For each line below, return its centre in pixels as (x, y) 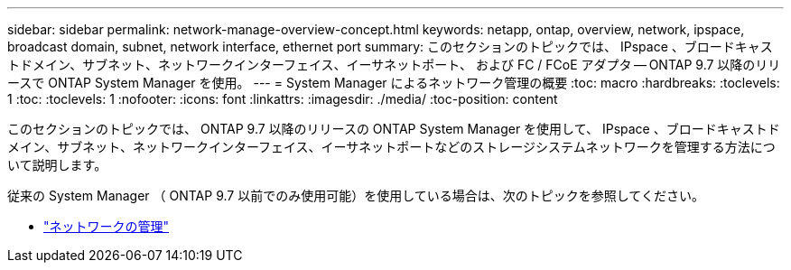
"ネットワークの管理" (107, 226)
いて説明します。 (57, 165)
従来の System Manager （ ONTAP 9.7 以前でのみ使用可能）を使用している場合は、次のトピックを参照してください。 (356, 196)
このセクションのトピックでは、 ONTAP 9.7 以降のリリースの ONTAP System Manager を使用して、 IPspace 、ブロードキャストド (394, 129)
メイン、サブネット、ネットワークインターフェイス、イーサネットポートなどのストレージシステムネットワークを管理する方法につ (391, 147)
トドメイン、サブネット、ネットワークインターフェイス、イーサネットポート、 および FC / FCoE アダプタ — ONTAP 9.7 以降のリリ (394, 65)
